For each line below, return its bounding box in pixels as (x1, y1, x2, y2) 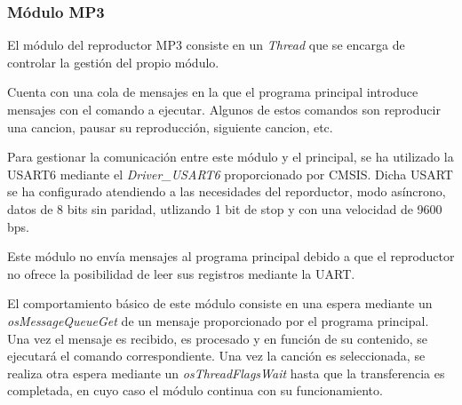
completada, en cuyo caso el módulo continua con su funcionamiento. (7, 381, 383, 400)
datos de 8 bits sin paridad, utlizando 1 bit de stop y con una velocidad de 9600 (7, 199, 442, 218)
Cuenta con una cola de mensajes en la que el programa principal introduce (7, 83, 418, 101)
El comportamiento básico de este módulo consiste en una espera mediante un (7, 294, 433, 313)
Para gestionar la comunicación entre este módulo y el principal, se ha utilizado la (7, 147, 454, 166)
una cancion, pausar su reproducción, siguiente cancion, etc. (7, 117, 333, 136)
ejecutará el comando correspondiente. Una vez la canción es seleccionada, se (7, 346, 426, 365)
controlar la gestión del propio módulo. (7, 52, 219, 71)
